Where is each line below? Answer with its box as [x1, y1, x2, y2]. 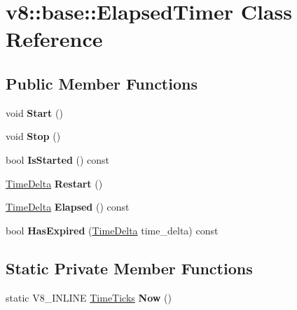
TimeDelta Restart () [6, 176, 103, 190]
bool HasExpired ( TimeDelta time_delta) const [6, 223, 219, 237]
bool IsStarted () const [6, 152, 110, 167]
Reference [6, 24, 103, 53]
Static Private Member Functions [6, 257, 253, 279]
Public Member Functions [6, 72, 198, 94]
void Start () [6, 105, 63, 120]
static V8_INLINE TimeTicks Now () [6, 290, 172, 304]
